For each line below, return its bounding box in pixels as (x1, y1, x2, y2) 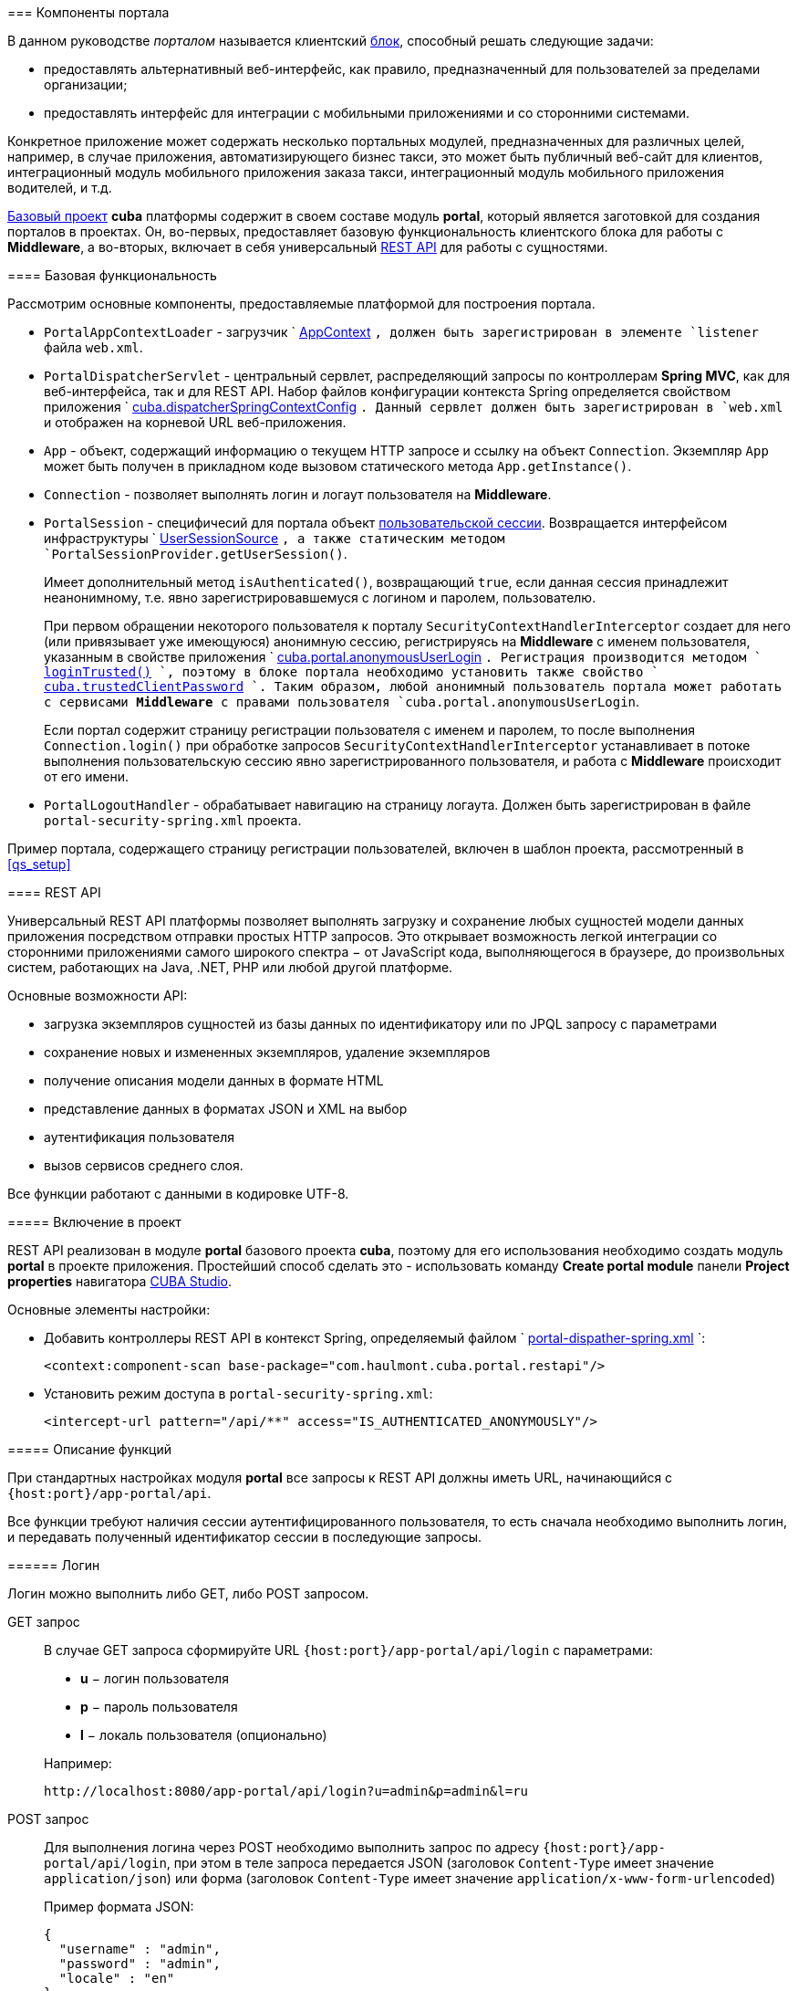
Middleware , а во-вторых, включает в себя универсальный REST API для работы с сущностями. (7, 239, 608, 255)
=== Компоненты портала (7, 5, 170, 20)
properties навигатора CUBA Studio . (7, 1273, 233, 1289)
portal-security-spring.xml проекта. (44, 812, 302, 828)
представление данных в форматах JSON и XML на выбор (44, 1101, 408, 1116)
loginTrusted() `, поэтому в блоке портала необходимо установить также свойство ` (44, 665, 659, 679)
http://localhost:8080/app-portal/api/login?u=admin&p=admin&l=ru (44, 1784, 529, 1798)
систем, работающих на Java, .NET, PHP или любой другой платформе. (7, 959, 453, 975)
